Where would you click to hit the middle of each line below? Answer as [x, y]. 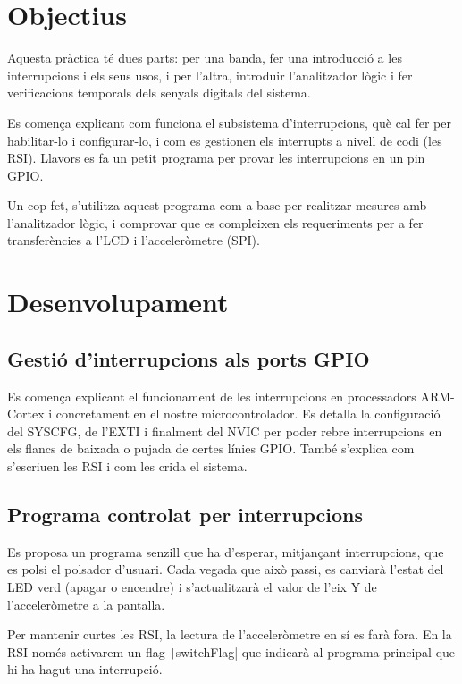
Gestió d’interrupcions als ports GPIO [189, 358]
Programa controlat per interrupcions [185, 514]
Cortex [26, 414]
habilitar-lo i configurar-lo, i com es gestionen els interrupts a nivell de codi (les [225, 140]
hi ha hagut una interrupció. [85, 669]
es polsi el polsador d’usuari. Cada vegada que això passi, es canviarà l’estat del [226, 569]
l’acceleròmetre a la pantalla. [86, 604]
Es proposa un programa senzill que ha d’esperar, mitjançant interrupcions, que [226, 551]
